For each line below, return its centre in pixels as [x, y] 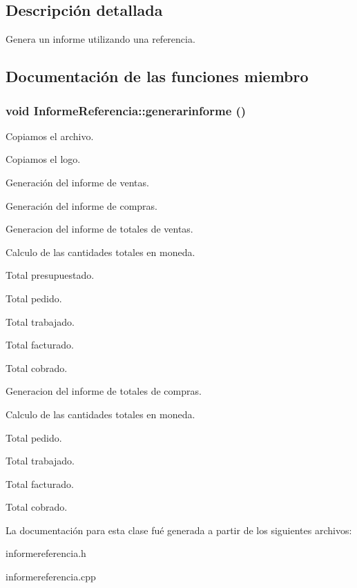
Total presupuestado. [50, 275]
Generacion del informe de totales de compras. [104, 391]
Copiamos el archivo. [50, 136]
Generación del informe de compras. [82, 205]
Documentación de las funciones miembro [157, 76]
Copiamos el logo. [43, 159]
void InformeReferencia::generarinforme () [126, 110]
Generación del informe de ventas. [77, 182]
